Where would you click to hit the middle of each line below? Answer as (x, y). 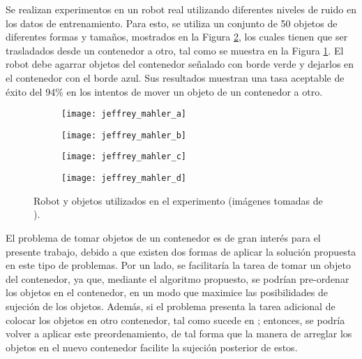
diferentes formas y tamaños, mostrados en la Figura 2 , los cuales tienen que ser (177, 37)
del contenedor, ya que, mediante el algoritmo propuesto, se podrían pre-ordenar (178, 278)
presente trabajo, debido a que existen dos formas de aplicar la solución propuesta (181, 251)
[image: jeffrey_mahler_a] (124, 114)
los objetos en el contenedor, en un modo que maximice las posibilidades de (167, 292)
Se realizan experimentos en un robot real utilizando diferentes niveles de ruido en (181, 9)
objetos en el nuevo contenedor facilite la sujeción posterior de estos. (152, 347)
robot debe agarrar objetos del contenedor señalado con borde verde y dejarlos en (180, 64)
